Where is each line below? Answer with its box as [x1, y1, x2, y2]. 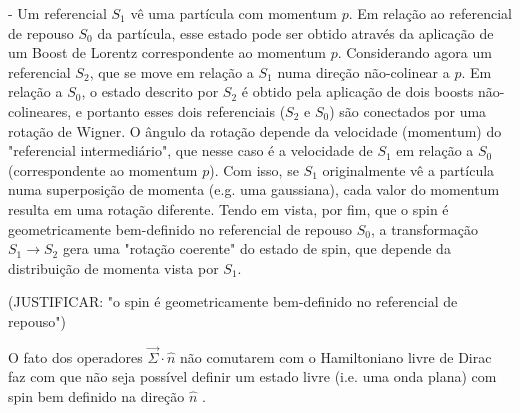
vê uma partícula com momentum [130, 3, 337, 23]
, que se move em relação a [89, 61, 254, 82]
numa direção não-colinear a [277, 61, 450, 82]
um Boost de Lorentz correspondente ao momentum [8, 42, 326, 63]
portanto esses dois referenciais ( [86, 100, 286, 121]
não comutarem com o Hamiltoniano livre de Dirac [180, 346, 492, 367]
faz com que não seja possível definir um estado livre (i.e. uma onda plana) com [8, 366, 497, 387]
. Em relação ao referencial [348, 3, 512, 23]
